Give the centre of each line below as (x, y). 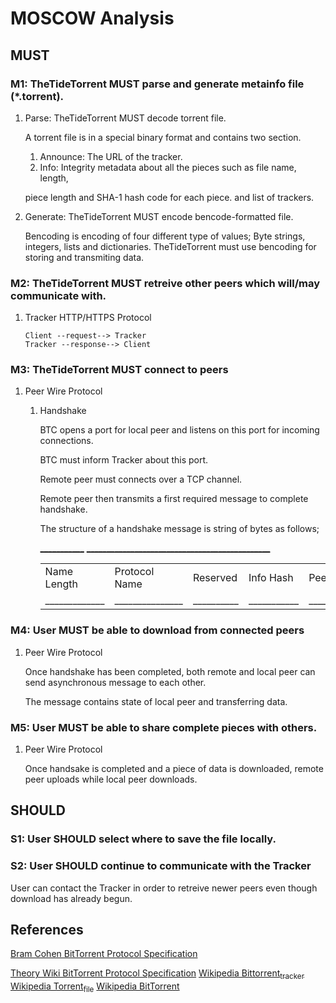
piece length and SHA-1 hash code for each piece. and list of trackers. (169, 197)
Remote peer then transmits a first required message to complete (174, 499)
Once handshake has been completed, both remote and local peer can (170, 671)
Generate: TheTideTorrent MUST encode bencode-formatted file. (159, 216)
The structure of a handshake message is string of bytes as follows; (179, 529)
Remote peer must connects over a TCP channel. (141, 479)
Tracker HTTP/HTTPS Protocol (88, 318)
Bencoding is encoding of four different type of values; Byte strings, (165, 236)
